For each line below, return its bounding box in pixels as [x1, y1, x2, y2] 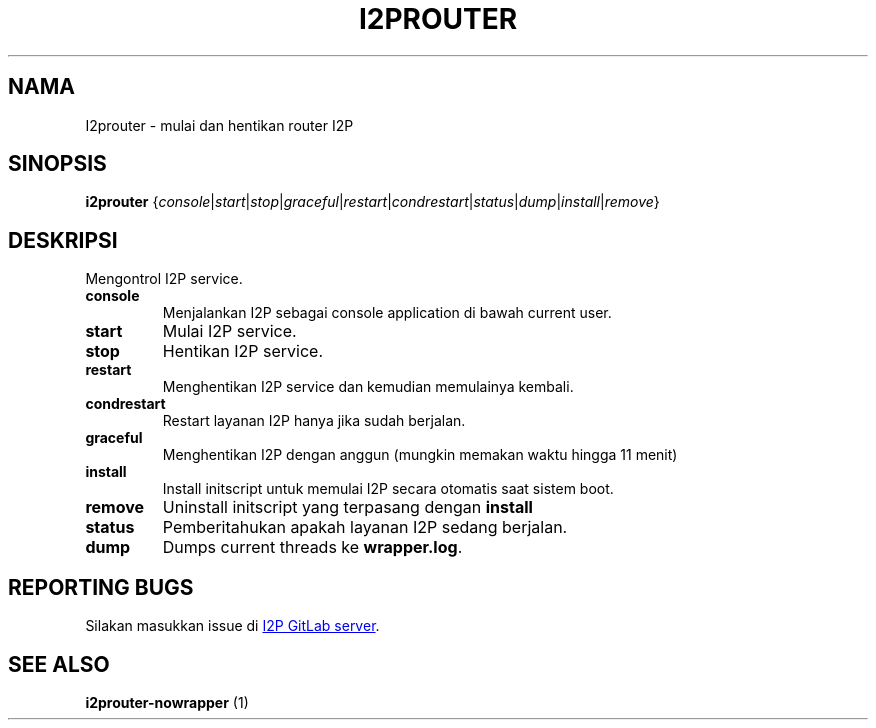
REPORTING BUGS [8, 574, 194, 600]
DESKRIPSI [8, 227, 118, 253]
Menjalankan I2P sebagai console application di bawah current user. [162, 304, 612, 322]
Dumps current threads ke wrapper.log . [162, 537, 463, 558]
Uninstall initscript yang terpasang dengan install [162, 497, 533, 518]
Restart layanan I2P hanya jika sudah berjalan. [162, 412, 466, 430]
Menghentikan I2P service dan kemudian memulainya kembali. [162, 378, 574, 396]
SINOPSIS [8, 151, 107, 177]
